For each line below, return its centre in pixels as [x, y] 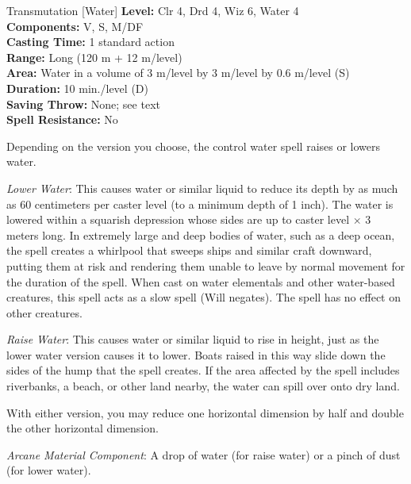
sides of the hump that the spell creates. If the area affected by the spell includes [203, 370]
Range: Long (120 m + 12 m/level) [94, 57]
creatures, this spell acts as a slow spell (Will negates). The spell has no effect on [204, 297]
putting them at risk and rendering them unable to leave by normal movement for [206, 265]
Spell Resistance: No [62, 119]
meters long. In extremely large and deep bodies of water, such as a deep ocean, [201, 234]
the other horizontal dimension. [83, 428]
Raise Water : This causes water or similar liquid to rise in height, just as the [193, 339]
